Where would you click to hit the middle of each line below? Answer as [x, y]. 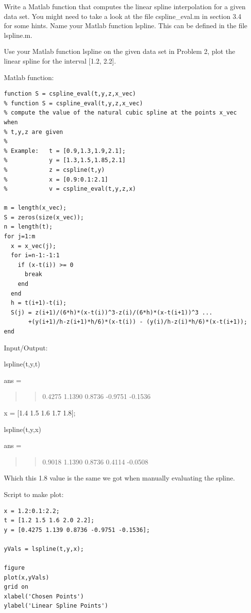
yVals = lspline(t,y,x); [44, 549]
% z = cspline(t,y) [54, 170]
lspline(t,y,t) [22, 364]
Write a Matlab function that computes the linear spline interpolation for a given [125, 6]
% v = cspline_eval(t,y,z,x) [70, 189]
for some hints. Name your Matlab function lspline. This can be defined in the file [126, 25]
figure [14, 568]
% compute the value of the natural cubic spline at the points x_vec [120, 113]
